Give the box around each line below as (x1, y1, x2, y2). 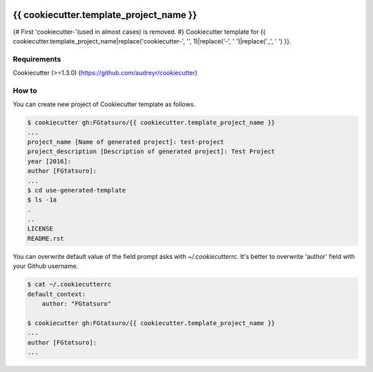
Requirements (12, 54, 61, 63)
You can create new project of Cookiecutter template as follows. (12, 100, 196, 108)
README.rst (27, 235, 64, 242)
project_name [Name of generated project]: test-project (27, 138, 224, 146)
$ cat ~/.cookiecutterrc (27, 280, 112, 288)
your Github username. (12, 262, 79, 271)
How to (12, 86, 37, 95)
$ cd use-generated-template (27, 186, 126, 194)
